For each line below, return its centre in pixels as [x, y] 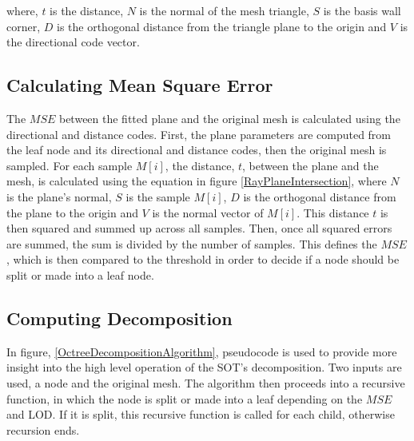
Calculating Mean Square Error [140, 85]
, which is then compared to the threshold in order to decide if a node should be [203, 259]
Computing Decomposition [119, 318]
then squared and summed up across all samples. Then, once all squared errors [199, 228]
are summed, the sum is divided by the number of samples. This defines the [192, 243]
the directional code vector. [73, 42]
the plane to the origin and [72, 212]
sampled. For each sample [70, 165]
